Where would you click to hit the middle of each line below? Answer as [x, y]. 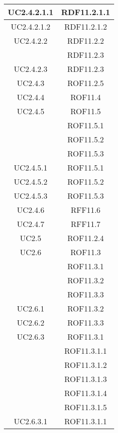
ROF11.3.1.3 [86, 379]
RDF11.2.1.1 [85, 12]
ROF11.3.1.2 [86, 365]
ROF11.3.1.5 [86, 407]
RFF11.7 [85, 224]
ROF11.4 [85, 97]
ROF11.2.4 [85, 238]
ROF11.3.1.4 [86, 393]
